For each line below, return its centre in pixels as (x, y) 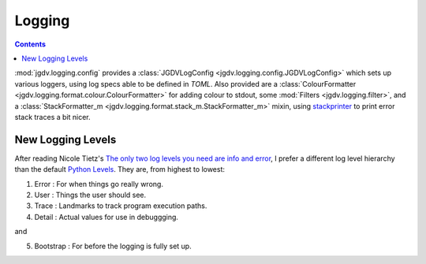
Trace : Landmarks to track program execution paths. (121, 206)
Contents (30, 44)
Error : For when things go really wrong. (99, 184)
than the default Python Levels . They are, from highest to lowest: (120, 169)
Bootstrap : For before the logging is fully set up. (113, 246)
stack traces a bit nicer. (52, 117)
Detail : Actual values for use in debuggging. (106, 217)
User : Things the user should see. (90, 195)
